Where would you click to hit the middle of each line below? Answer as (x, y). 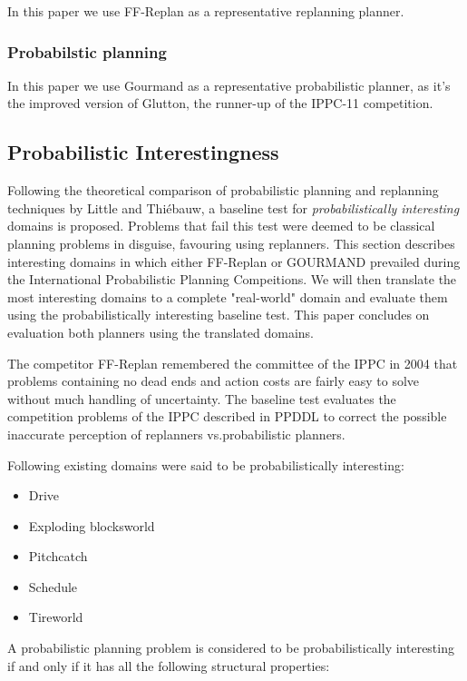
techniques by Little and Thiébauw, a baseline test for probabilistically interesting (233, 207)
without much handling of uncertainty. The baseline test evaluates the (202, 398)
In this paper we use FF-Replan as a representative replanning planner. (206, 11)
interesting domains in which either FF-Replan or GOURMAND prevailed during (234, 261)
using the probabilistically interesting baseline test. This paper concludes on (219, 315)
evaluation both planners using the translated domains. (161, 332)
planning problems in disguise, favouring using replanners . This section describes (231, 243)
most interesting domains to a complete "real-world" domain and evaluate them (228, 296)
